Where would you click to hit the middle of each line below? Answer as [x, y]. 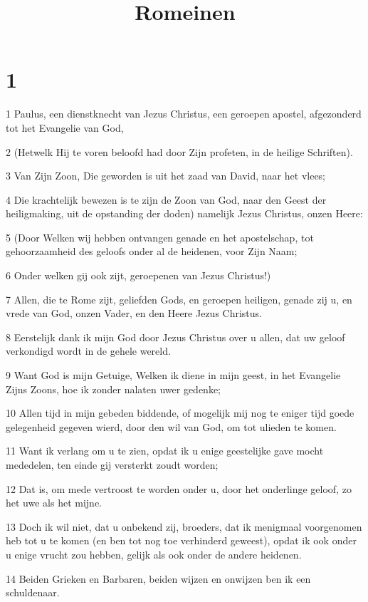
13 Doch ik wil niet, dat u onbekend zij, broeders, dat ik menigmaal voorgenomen [184, 526]
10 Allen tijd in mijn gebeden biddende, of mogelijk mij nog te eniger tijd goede [180, 413]
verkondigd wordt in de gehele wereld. [88, 351]
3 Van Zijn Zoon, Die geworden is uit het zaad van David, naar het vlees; [166, 176]
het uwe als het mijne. [54, 503]
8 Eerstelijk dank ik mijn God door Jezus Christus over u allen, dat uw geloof [175, 337]
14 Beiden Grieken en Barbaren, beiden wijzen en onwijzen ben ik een [158, 578]
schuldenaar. [33, 592]
